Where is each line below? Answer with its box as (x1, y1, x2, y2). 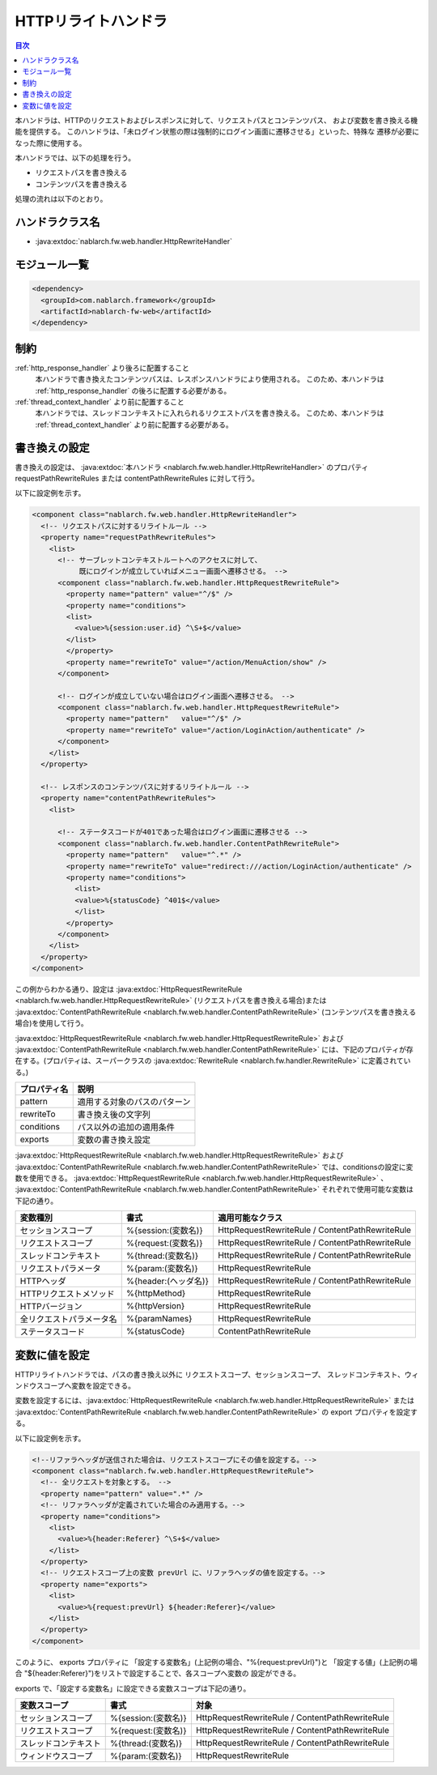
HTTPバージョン (19, 1301, 83, 1312)
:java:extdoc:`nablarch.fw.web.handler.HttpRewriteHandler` (35, 237, 232, 246)
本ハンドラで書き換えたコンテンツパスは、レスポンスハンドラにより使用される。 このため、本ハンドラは (35, 374, 384, 384)
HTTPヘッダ (19, 1276, 66, 1287)
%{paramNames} (125, 1313, 193, 1325)
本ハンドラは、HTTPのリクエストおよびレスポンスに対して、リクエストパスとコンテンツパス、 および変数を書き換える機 (15, 115, 418, 125)
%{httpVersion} (125, 1300, 185, 1312)
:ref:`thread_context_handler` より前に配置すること (15, 397, 185, 407)
